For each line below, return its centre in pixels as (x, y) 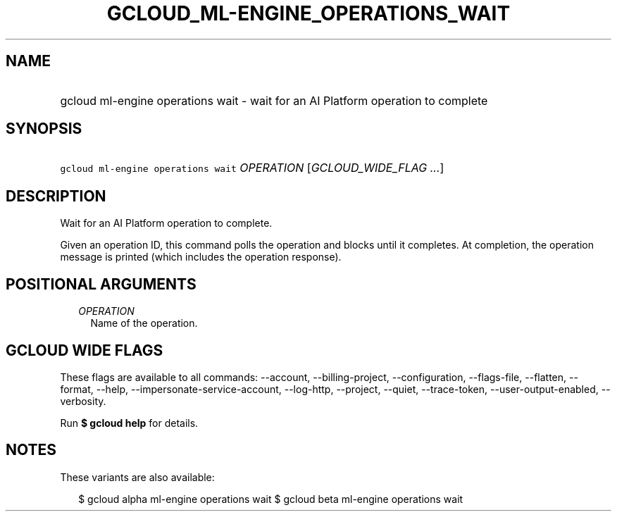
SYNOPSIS (44, 129)
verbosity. (83, 401)
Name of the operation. (144, 323)
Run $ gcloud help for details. (129, 423)
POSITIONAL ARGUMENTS (101, 284)
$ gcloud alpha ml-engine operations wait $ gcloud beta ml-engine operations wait (271, 499)
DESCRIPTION (56, 196)
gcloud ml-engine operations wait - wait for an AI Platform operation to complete (274, 100)
